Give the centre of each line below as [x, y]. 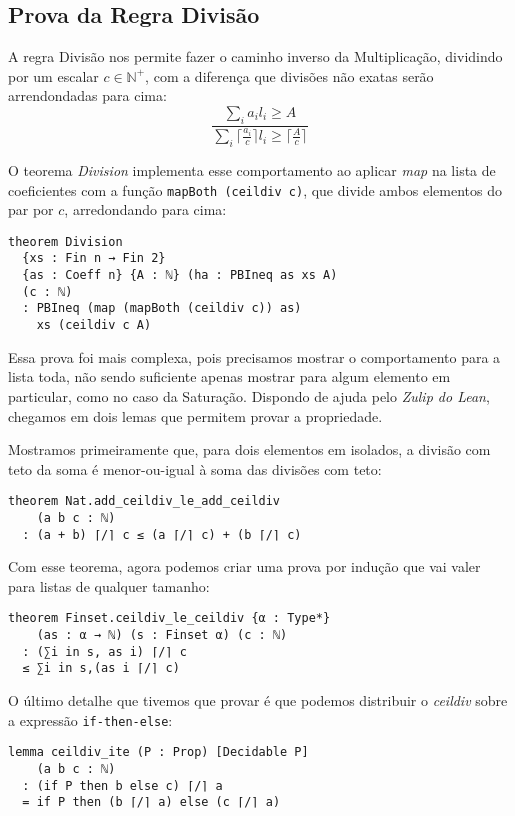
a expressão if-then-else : [90, 719]
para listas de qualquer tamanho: [109, 585]
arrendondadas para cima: [87, 95]
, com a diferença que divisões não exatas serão [289, 75]
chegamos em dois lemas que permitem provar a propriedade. [195, 415]
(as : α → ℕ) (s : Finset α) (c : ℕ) [162, 635]
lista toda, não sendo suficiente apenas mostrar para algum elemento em [229, 376]
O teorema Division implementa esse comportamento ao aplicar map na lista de [252, 169]
